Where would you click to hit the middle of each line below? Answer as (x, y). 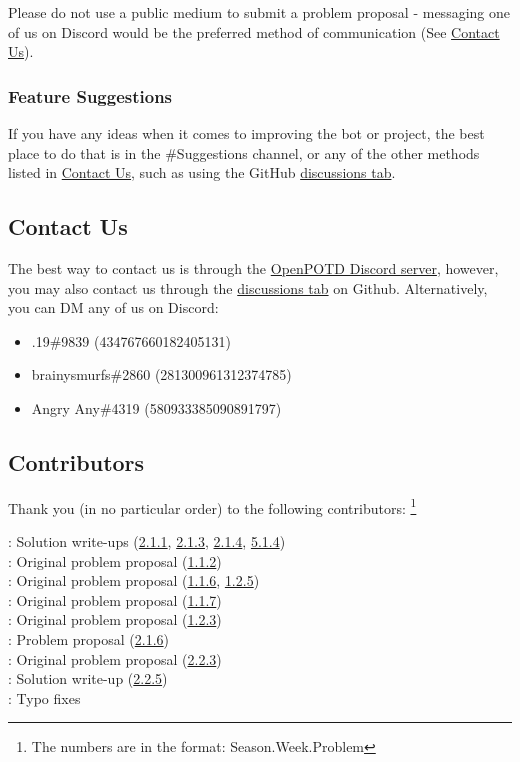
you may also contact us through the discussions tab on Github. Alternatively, (248, 287)
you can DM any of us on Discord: (113, 307)
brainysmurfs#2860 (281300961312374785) (161, 374)
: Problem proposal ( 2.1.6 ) (89, 638)
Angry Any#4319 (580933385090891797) (156, 407)
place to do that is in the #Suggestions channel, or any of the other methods (244, 152)
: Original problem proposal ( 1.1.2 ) (115, 560)
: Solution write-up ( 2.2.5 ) (88, 678)
